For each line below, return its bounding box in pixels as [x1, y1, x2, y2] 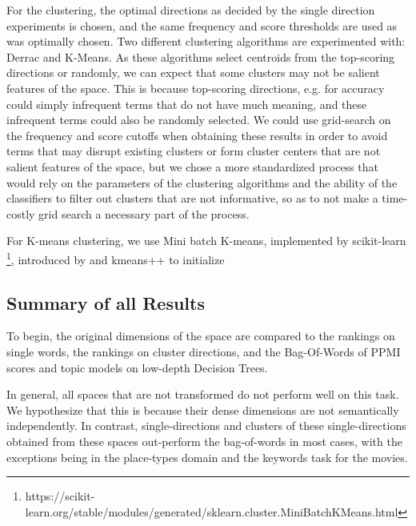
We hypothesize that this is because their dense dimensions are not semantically [6, 401, 399, 418]
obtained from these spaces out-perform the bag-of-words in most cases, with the [6, 432, 402, 449]
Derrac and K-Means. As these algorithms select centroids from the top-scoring [6, 48, 395, 65]
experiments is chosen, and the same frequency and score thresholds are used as [6, 17, 398, 34]
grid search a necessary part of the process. [38, 205, 250, 222]
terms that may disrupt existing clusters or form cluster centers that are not [6, 143, 381, 159]
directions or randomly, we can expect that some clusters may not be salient [6, 64, 380, 81]
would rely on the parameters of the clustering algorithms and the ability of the [6, 174, 398, 191]
